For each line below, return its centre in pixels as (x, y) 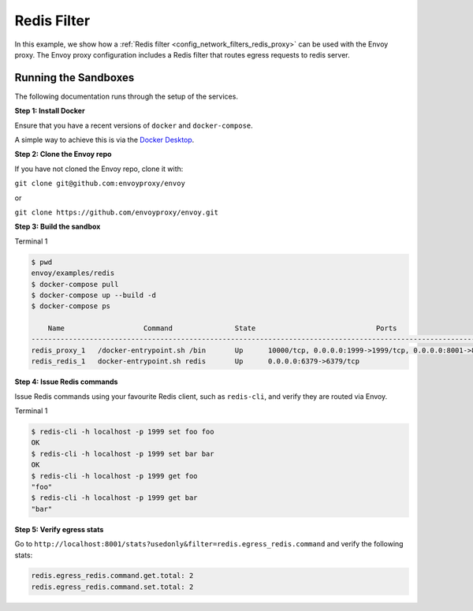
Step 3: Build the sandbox (58, 227)
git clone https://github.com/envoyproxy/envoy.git (117, 212)
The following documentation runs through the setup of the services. (126, 96)
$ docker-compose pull (75, 284)
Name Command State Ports (222, 328)
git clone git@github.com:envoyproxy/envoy (100, 184)
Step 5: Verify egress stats (59, 529)
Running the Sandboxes (74, 78)
